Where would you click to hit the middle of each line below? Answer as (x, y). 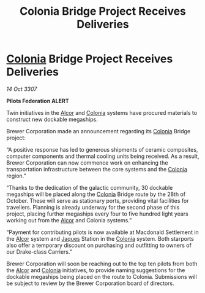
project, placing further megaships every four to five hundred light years (97, 214)
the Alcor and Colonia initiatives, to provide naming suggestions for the (96, 270)
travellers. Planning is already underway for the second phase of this (93, 207)
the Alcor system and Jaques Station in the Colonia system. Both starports (100, 238)
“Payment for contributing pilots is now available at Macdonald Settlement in (102, 232)
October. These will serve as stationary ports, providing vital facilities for (98, 200)
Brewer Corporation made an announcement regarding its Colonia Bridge (99, 131)
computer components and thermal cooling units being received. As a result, (103, 156)
